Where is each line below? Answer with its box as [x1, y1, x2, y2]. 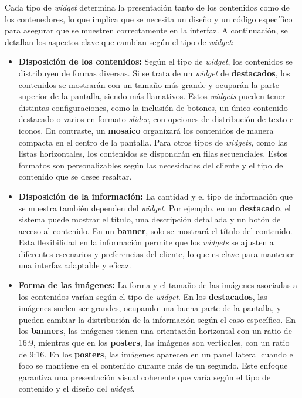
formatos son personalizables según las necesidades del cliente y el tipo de [18, 158, 283, 171]
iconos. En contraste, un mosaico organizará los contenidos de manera [18, 124, 274, 136]
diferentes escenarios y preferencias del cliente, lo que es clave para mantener [18, 247, 294, 259]
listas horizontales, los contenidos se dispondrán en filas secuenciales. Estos [18, 147, 287, 160]
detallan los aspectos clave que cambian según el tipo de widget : [5, 35, 234, 48]
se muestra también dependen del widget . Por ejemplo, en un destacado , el [18, 201, 291, 214]
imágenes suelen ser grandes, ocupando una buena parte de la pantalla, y [18, 302, 281, 314]
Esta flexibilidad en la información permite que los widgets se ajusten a [18, 236, 274, 248]
